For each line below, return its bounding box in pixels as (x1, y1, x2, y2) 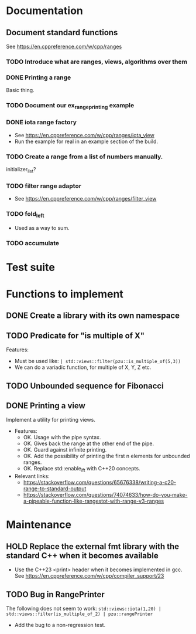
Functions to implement (6, 287, 124, 300)
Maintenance (6, 518, 72, 531)
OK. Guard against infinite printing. (23, 446, 107, 453)
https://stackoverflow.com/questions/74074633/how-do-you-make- (23, 491, 188, 499)
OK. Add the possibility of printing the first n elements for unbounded (23, 453, 190, 460)
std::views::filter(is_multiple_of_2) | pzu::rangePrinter (6, 611, 153, 617)
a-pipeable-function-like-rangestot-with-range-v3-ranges (23, 497, 164, 505)
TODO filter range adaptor (6, 182, 82, 190)
